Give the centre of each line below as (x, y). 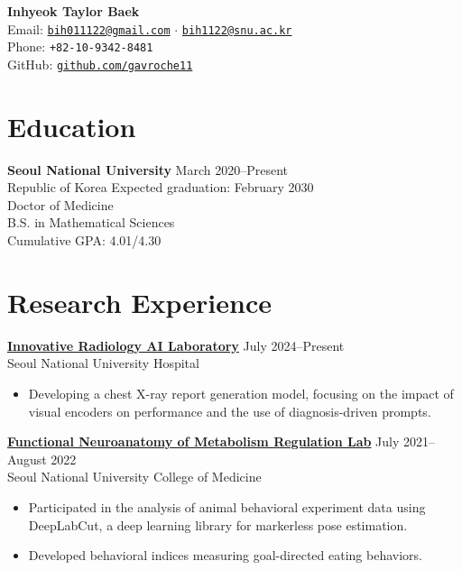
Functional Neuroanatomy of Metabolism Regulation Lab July (203, 441)
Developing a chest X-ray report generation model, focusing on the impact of (241, 393)
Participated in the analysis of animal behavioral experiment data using (227, 506)
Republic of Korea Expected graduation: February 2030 (161, 187)
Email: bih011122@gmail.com (89, 28)
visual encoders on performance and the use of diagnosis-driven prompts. (230, 411)
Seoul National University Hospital (103, 363)
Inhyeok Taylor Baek (74, 11)
